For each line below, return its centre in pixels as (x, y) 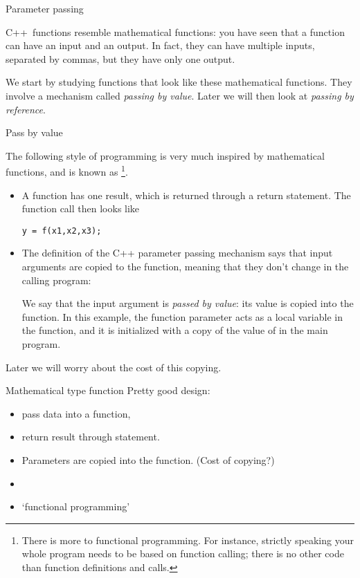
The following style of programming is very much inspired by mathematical (165, 155)
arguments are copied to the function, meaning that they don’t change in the (185, 267)
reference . (26, 109)
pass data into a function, (76, 413)
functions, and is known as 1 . (67, 170)
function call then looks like (81, 208)
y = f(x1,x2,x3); (62, 231)
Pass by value (34, 132)
